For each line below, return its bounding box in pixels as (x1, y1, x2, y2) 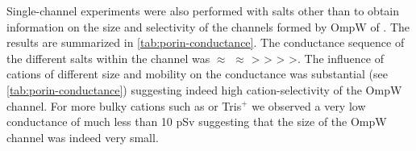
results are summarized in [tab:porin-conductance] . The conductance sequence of (6, 34, 405, 51)
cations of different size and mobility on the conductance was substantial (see (6, 65, 388, 82)
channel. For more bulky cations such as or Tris (6, 97, 242, 114)
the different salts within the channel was (6, 49, 210, 66)
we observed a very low (252, 97, 366, 114)
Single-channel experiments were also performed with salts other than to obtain (6, 2, 400, 19)
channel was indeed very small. (6, 128, 159, 145)
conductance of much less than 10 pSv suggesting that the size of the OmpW (6, 113, 387, 130)
